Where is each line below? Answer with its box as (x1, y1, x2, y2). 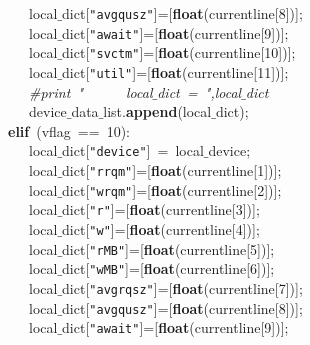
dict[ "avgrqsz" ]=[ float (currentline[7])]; (62, 278, 303, 298)
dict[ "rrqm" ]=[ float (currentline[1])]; (62, 160, 282, 181)
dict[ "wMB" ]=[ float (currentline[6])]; (62, 258, 275, 279)
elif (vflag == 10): (8, 120, 130, 141)
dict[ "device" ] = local (62, 140, 204, 161)
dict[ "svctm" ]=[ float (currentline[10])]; (62, 42, 296, 63)
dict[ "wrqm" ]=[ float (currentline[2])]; (62, 179, 282, 200)
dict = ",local (157, 81, 242, 102)
